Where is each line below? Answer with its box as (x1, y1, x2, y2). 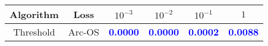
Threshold (13, 25, 55, 38)
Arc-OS (68, 25, 99, 38)
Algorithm (10, 8, 59, 21)
